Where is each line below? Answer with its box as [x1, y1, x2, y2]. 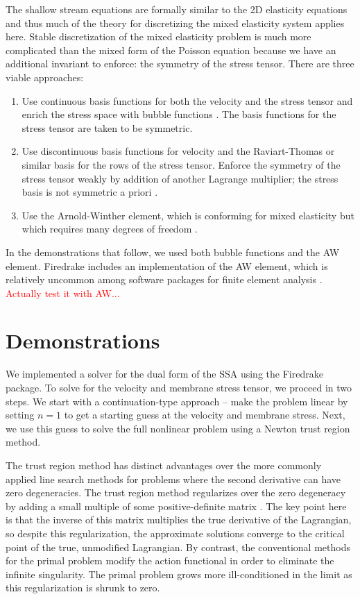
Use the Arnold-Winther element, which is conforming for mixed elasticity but [22, 208, 354, 222]
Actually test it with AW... [6, 285, 120, 300]
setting [6, 407, 35, 422]
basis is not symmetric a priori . [22, 185, 158, 199]
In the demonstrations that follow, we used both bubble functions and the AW [6, 244, 340, 259]
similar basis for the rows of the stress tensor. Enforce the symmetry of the [22, 157, 341, 171]
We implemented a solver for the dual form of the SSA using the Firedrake [6, 366, 323, 381]
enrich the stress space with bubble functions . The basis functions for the [22, 107, 336, 121]
